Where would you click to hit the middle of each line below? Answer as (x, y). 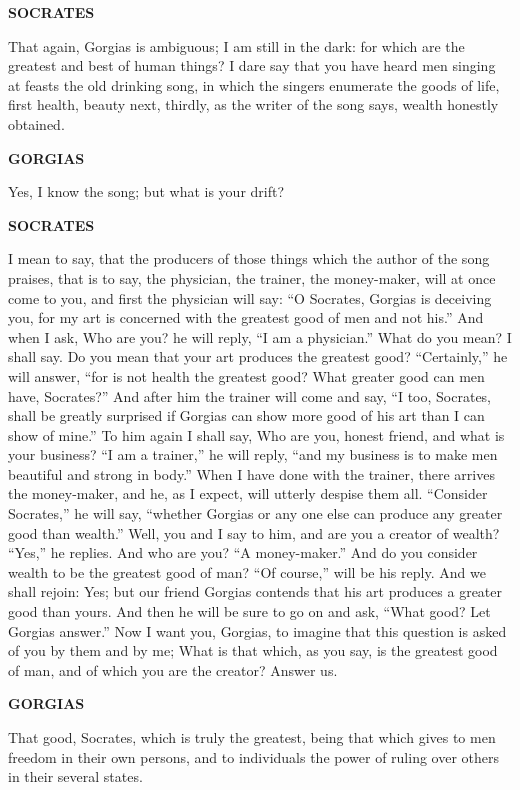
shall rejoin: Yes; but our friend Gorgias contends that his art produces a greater (255, 591)
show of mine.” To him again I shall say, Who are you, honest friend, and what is (256, 434)
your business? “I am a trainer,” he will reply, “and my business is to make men (253, 454)
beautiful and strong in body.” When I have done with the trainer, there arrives (251, 473)
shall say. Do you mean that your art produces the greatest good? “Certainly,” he (258, 356)
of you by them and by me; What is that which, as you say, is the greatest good (253, 650)
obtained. (36, 123)
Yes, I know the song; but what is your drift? (146, 191)
